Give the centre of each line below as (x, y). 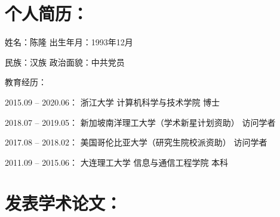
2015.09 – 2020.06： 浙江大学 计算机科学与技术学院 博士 (113, 102)
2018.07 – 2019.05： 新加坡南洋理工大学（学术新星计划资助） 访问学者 (140, 122)
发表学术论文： (64, 203)
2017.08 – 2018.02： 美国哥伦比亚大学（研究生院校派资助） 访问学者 (136, 142)
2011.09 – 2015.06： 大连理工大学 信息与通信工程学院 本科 (117, 162)
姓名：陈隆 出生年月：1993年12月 (69, 42)
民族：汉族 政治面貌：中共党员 (65, 62)
